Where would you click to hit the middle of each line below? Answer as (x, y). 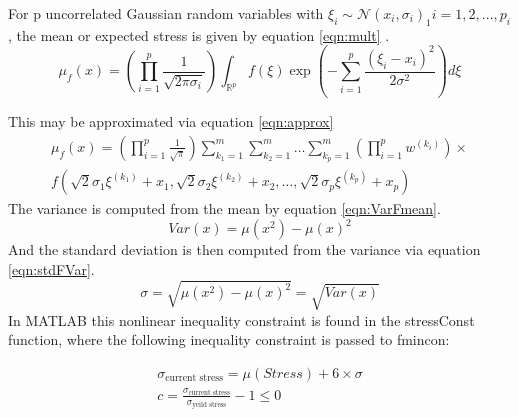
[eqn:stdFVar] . (51, 268)
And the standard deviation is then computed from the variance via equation (244, 249)
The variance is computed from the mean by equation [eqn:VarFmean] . (224, 208)
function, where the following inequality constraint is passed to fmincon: (229, 339)
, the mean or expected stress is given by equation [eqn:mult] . (199, 34)
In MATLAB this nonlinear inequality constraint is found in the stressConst (241, 319)
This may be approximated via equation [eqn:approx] (171, 121)
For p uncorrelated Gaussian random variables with (166, 13)
